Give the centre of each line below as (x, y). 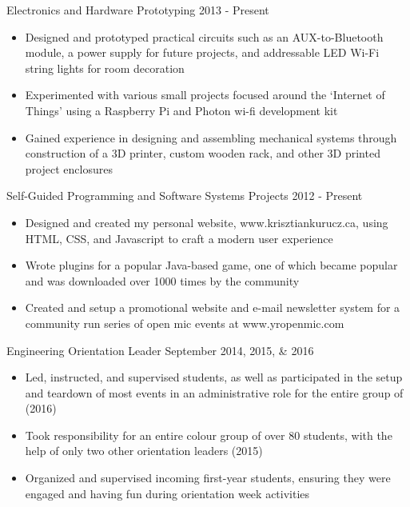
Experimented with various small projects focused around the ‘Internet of (205, 95)
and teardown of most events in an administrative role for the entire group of (214, 392)
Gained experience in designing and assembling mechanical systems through (211, 137)
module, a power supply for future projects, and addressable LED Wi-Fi (202, 52)
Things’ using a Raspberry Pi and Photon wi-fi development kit (181, 110)
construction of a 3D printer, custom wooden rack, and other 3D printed (203, 153)
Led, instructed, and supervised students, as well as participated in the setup (214, 377)
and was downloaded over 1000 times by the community (162, 280)
